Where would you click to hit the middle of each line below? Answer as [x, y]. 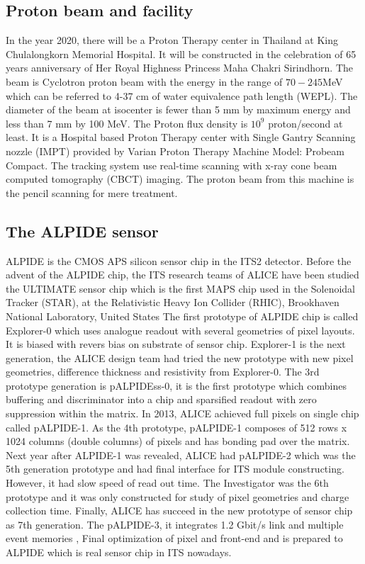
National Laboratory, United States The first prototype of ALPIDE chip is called [182, 316]
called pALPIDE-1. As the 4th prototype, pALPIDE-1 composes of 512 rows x [176, 427]
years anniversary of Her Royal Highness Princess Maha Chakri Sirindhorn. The [180, 68]
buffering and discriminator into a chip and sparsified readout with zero [161, 399]
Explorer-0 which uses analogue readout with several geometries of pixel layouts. [180, 330]
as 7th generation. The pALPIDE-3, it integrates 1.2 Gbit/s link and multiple [175, 524]
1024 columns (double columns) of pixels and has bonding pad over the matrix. [178, 441]
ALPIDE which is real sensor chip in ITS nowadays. [119, 552]
